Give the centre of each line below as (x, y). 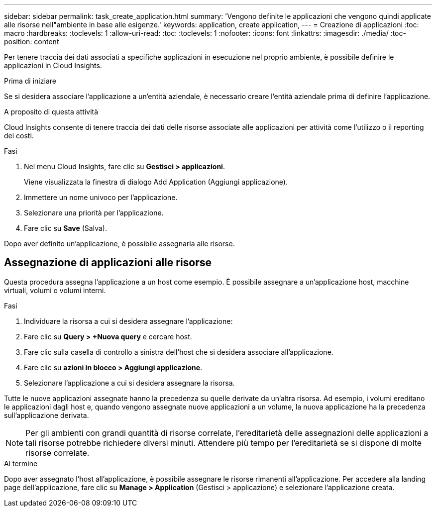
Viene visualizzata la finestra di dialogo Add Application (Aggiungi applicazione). (156, 182)
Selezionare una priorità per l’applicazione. (94, 213)
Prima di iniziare (30, 81)
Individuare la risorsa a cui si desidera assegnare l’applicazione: (128, 321)
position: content (32, 42)
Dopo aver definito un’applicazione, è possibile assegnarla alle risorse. (119, 244)
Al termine (21, 463)
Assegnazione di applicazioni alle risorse (108, 263)
